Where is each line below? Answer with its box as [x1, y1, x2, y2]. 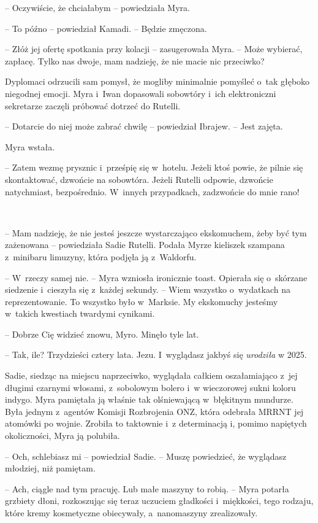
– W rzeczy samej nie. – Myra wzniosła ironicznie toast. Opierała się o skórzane [5, 271, 308, 284]
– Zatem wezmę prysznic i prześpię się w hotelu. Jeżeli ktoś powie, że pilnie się [5, 161, 303, 174]
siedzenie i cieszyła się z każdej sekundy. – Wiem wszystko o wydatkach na [5, 283, 290, 296]
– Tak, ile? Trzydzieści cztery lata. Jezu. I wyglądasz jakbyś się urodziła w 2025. [5, 348, 307, 361]
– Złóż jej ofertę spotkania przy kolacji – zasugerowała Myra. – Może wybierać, [5, 42, 303, 55]
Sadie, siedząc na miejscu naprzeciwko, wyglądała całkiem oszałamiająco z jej [5, 369, 298, 382]
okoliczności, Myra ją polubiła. [5, 429, 120, 442]
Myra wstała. [5, 140, 55, 153]
